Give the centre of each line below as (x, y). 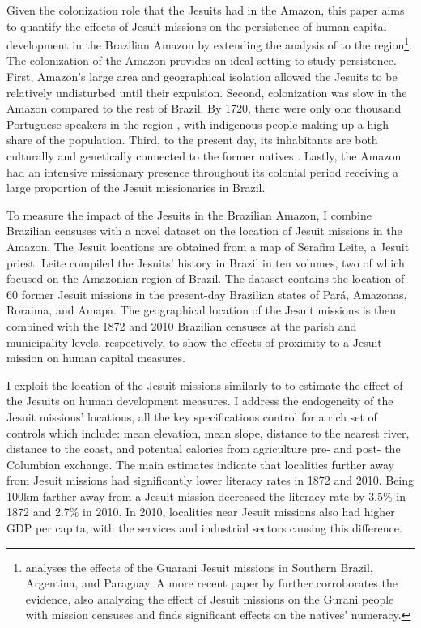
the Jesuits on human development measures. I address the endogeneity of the (200, 401)
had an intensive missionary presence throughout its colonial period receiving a (202, 171)
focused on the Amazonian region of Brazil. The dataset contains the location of (206, 278)
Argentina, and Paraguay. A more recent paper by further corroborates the (211, 583)
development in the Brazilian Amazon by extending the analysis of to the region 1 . (209, 43)
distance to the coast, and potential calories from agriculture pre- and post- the (204, 449)
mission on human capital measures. (96, 358)
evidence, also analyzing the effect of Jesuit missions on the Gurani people (210, 598)
